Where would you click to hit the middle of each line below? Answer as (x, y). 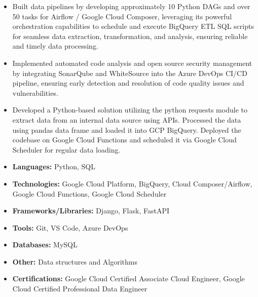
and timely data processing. (55, 46)
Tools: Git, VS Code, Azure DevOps (70, 227)
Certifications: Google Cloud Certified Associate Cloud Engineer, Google (128, 279)
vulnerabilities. (35, 92)
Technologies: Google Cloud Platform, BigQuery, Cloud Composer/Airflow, (132, 183)
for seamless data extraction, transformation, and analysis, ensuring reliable (130, 36)
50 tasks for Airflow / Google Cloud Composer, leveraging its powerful (122, 16)
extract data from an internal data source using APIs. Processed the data (127, 119)
